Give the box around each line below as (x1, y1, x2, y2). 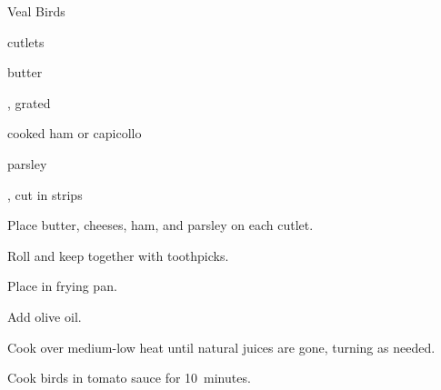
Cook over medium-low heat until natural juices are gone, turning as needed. (7, 337, 436, 356)
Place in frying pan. (7, 276, 117, 295)
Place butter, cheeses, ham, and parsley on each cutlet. (7, 215, 314, 235)
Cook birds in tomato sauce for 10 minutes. (7, 368, 251, 387)
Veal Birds (7, 2, 65, 20)
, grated (7, 93, 51, 112)
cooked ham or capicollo (7, 124, 142, 143)
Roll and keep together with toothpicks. (7, 245, 229, 265)
